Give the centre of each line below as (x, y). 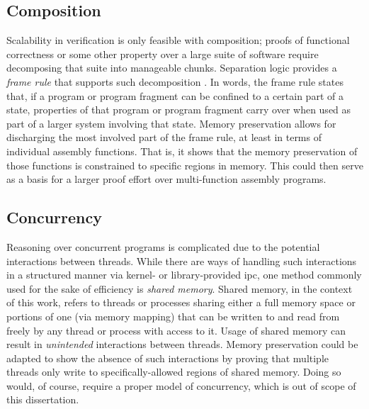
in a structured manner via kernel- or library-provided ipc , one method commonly (184, 275)
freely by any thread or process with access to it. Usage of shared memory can (176, 330)
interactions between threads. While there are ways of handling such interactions (182, 260)
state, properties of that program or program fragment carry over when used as (179, 110)
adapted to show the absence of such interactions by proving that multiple (168, 358)
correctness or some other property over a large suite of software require (163, 54)
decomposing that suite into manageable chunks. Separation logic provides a (172, 68)
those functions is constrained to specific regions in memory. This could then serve (185, 165)
